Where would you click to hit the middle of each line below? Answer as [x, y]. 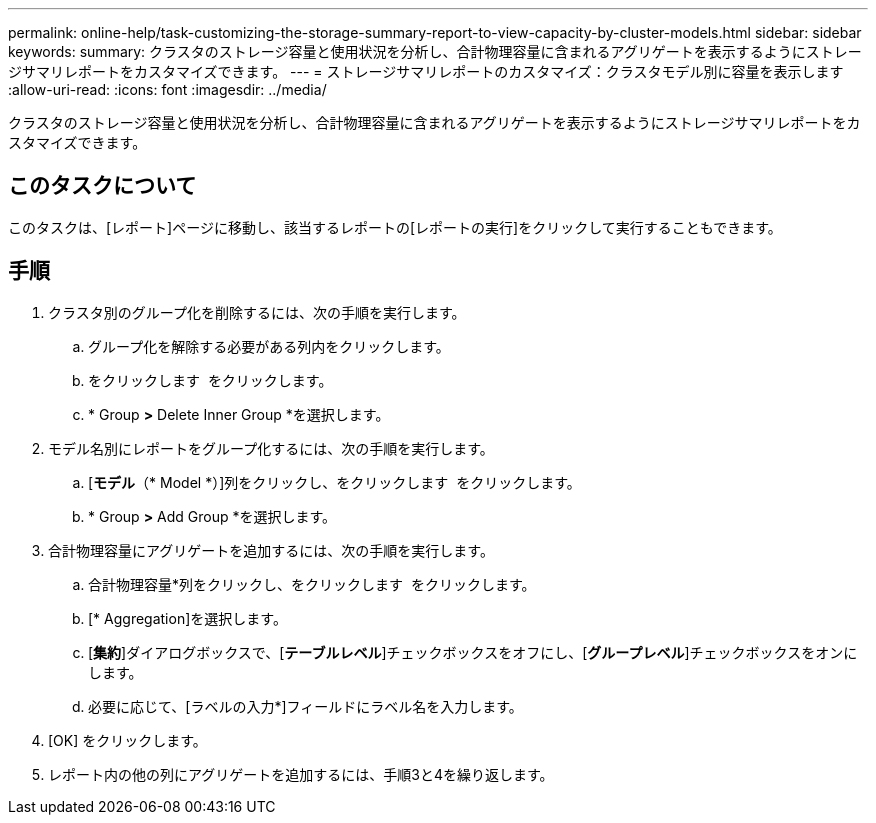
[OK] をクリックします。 [127, 740]
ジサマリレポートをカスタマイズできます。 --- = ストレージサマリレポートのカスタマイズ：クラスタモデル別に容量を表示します [426, 71]
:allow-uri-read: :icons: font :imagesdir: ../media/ [167, 89]
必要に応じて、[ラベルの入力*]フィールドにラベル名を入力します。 [305, 706]
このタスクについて [102, 186]
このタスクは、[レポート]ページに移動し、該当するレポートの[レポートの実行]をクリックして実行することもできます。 [395, 227]
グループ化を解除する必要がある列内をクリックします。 [269, 346]
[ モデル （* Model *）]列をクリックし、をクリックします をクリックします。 [334, 482]
